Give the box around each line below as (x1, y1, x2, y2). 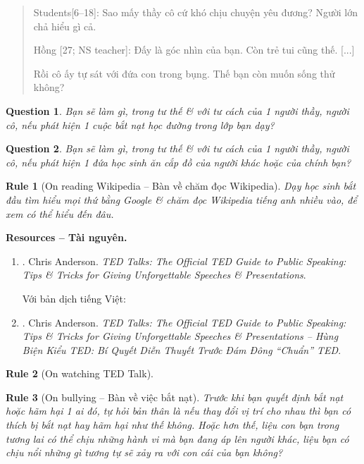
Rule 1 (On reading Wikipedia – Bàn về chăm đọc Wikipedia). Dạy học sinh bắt (6, 178, 356, 193)
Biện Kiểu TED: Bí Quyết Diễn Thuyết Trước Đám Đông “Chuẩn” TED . (22, 342, 341, 357)
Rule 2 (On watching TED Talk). (6, 366, 153, 381)
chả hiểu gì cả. (33, 18, 96, 33)
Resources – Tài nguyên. (6, 230, 127, 245)
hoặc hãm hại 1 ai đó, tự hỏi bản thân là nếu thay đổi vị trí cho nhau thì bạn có (6, 403, 351, 418)
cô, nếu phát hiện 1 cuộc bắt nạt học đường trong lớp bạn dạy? (6, 117, 275, 132)
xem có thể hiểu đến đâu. (6, 206, 114, 221)
